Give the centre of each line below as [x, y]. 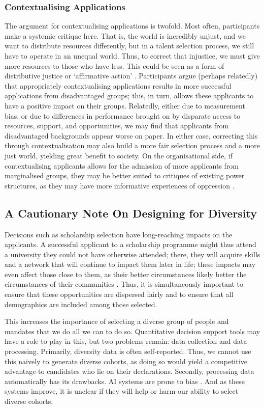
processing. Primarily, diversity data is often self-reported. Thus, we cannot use [128, 351]
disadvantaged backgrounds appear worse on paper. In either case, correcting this [131, 135]
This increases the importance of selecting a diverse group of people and [117, 321]
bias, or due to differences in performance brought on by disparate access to [123, 115]
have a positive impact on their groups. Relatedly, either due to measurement [125, 105]
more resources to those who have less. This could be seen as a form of [114, 65]
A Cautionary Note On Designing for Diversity [131, 213]
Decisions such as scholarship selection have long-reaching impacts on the [119, 234]
